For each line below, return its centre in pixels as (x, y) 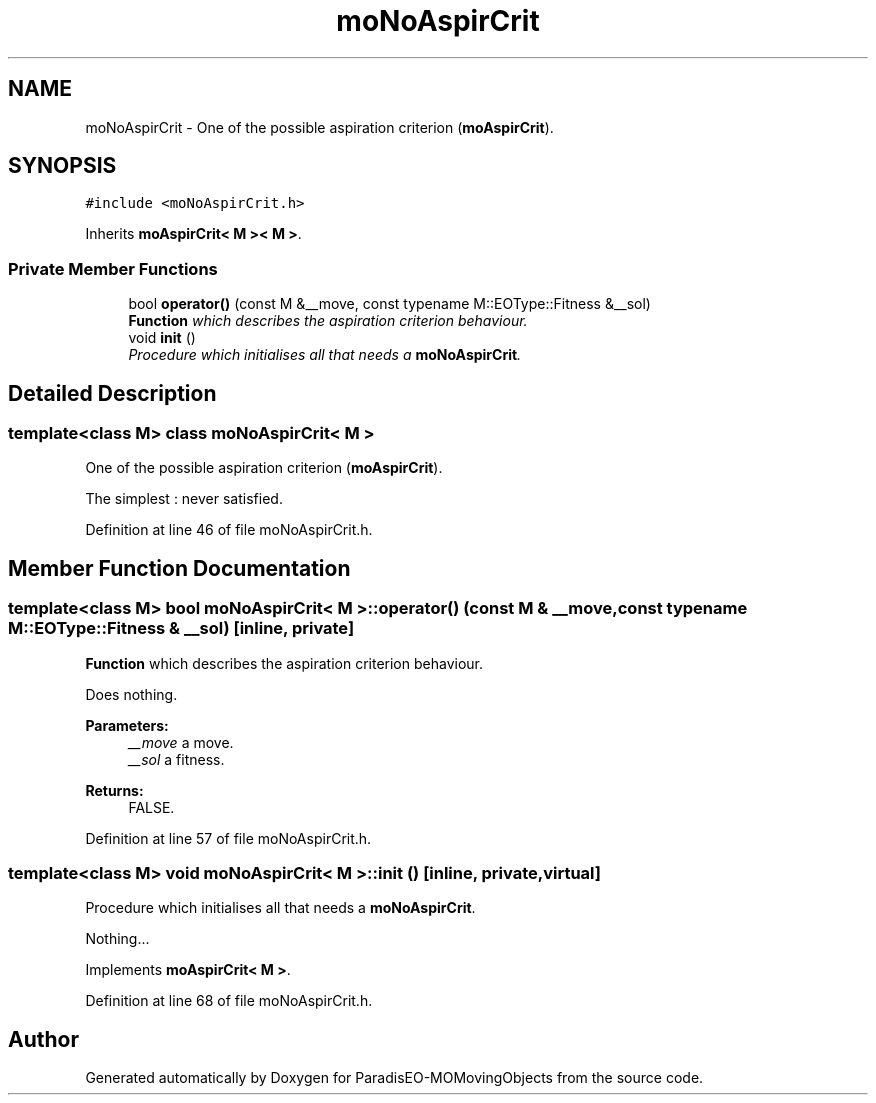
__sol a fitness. (176, 759)
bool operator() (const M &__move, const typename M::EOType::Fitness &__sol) (389, 304)
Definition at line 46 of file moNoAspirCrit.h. (229, 530)
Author (43, 1039)
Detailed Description (112, 393)
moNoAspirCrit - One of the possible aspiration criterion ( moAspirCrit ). (319, 127)
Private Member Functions (113, 268)
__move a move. (181, 742)
